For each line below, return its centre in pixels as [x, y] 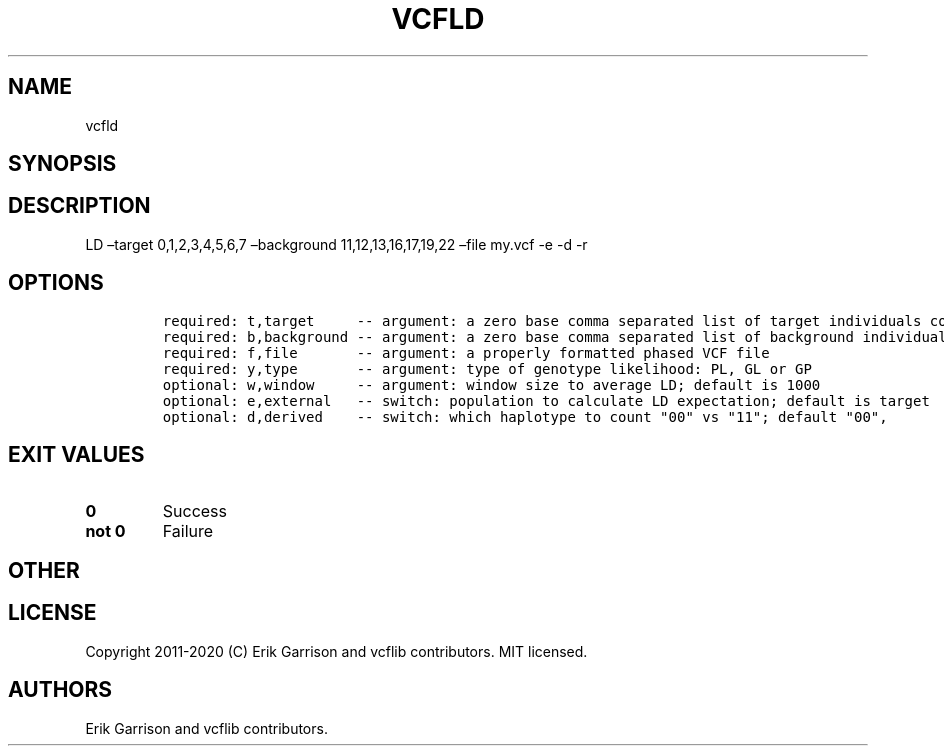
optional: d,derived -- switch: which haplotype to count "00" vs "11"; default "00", [525, 416]
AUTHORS [60, 690]
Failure [188, 530]
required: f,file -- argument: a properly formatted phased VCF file [466, 352]
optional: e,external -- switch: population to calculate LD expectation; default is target [546, 400]
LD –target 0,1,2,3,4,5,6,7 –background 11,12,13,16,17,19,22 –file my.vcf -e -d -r [336, 244]
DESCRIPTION [79, 206]
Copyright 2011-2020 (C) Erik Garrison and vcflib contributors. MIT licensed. [336, 651]
